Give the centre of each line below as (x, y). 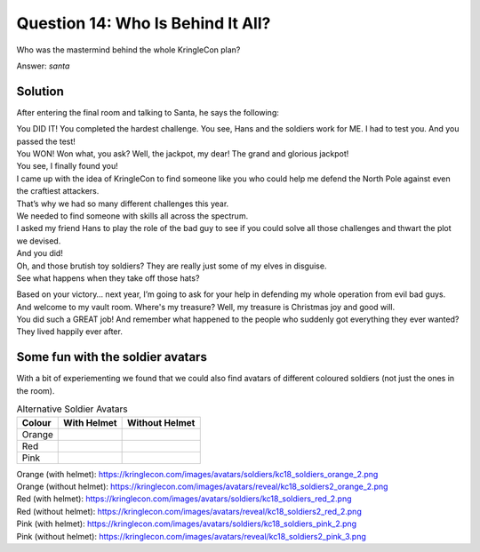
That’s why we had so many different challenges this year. (123, 204)
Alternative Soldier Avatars (72, 409)
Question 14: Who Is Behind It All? (144, 23)
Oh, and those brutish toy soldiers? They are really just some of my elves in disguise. (172, 266)
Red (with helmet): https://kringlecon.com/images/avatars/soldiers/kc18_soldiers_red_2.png (184, 499)
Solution (40, 91)
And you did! (40, 253)
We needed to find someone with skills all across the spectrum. (132, 216)
